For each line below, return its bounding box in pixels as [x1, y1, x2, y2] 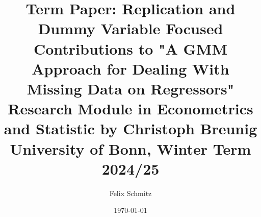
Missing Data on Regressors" [27, 78, 234, 99]
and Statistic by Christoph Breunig [4, 118, 257, 139]
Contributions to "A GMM [33, 38, 228, 59]
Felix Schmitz [109, 187, 152, 198]
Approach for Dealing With [32, 58, 229, 79]
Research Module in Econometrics [8, 98, 253, 119]
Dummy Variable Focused [38, 18, 223, 39]
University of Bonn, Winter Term [10, 138, 251, 159]
